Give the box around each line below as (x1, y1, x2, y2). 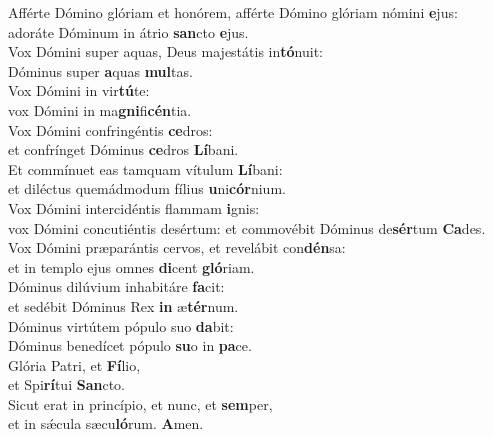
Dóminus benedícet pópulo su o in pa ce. (8, 335, 252, 356)
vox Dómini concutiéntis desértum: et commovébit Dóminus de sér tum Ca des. (8, 217, 486, 238)
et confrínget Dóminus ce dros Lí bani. (8, 139, 239, 160)
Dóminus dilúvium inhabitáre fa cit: (8, 276, 225, 297)
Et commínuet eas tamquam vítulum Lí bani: (8, 158, 283, 179)
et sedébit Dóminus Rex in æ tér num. (8, 295, 239, 316)
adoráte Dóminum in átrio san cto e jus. (8, 21, 249, 42)
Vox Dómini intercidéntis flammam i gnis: (8, 197, 260, 218)
